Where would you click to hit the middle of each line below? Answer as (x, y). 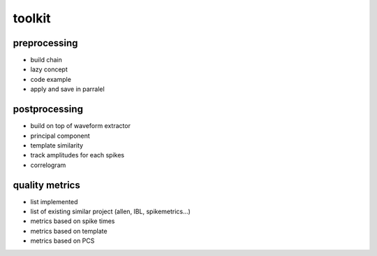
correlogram (48, 165)
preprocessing (45, 43)
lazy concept (49, 69)
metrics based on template (69, 231)
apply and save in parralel (67, 89)
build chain (46, 60)
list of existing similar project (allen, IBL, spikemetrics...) (111, 211)
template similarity (57, 145)
